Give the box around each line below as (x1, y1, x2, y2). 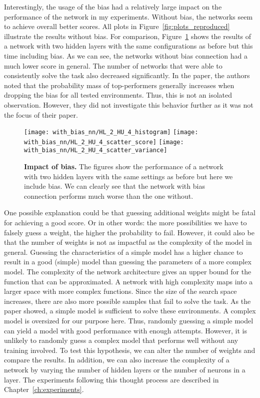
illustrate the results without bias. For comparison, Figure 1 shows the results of (4, 31, 251, 41)
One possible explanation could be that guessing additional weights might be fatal (4, 207, 255, 218)
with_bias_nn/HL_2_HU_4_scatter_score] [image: (24, 138, 184, 146)
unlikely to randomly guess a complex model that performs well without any (4, 335, 238, 345)
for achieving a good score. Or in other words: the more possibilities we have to (4, 217, 247, 228)
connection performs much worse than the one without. (24, 190, 193, 201)
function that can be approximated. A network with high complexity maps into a (4, 276, 253, 286)
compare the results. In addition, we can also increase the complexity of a (4, 354, 229, 365)
